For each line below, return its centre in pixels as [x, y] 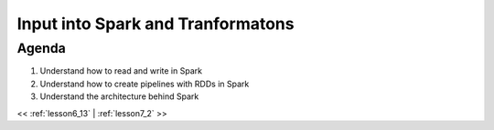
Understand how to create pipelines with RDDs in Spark [145, 84]
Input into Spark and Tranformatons [156, 24]
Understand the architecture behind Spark [119, 96]
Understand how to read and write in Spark [121, 71]
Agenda [41, 48]
